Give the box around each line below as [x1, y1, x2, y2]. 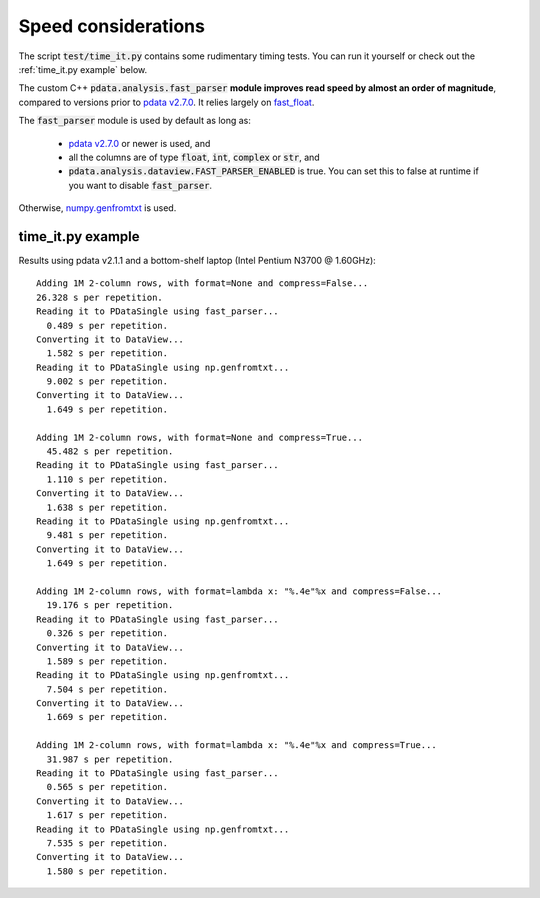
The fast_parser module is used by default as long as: [18, 115, 252, 127]
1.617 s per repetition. [46, 810, 169, 821]
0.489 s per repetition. [46, 320, 169, 331]
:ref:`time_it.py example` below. [18, 63, 148, 75]
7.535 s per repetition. [46, 837, 169, 849]
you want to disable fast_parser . [68, 179, 213, 191]
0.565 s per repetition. [46, 781, 169, 793]
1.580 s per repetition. [46, 865, 169, 877]
